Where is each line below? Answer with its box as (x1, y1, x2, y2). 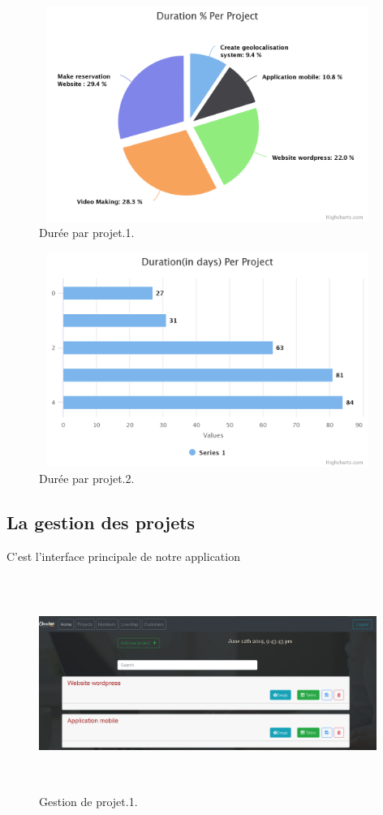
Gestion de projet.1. (39, 793, 138, 810)
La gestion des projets (6, 509, 196, 534)
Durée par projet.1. (39, 224, 135, 241)
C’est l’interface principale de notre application (6, 547, 240, 564)
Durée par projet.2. (39, 469, 135, 486)
